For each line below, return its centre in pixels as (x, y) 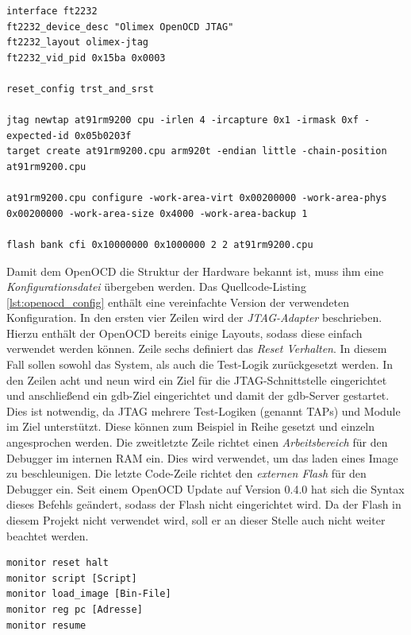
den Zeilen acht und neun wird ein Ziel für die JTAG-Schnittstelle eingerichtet (197, 379)
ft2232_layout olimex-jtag (77, 43)
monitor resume (46, 625)
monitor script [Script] (72, 578)
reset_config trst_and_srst (81, 89)
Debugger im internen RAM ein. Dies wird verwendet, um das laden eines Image (202, 457)
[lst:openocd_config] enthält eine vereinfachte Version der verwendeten (178, 302)
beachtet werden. (48, 535)
